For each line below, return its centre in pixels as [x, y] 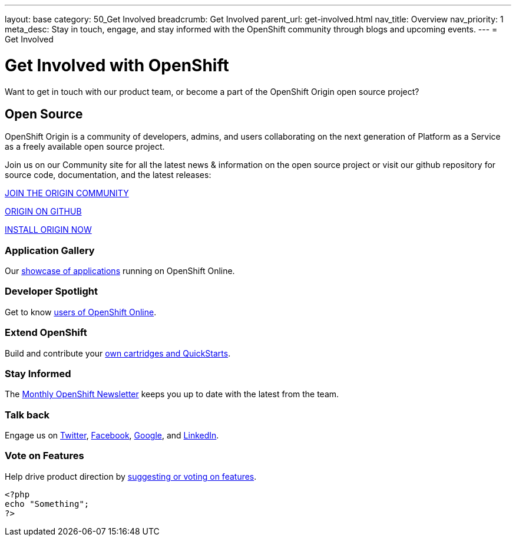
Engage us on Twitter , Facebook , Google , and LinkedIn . [112, 436]
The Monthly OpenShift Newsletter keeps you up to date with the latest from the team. [172, 394]
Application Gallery [50, 250]
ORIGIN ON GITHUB [43, 212]
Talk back [27, 415]
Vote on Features [44, 456]
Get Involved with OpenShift [117, 65]
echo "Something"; [47, 504]
